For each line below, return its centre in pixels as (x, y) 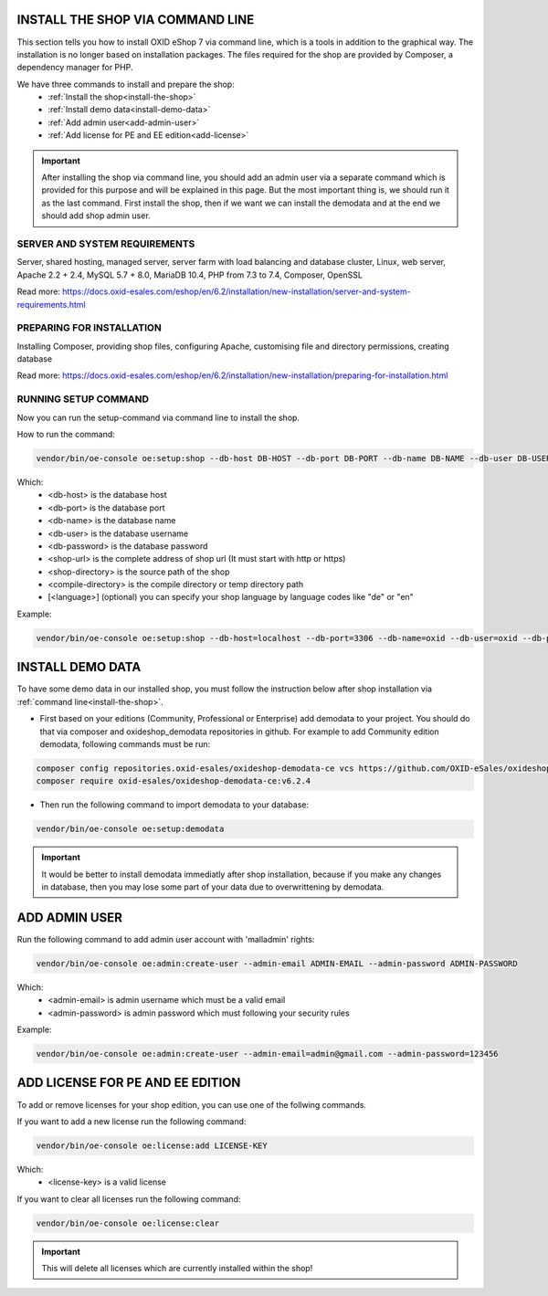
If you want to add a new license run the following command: (132, 1121)
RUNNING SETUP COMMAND (83, 399)
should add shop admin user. (96, 216)
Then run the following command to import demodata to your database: (174, 805)
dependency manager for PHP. (75, 68)
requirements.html (51, 304)
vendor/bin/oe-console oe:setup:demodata (130, 829)
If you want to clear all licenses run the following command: (129, 1199)
